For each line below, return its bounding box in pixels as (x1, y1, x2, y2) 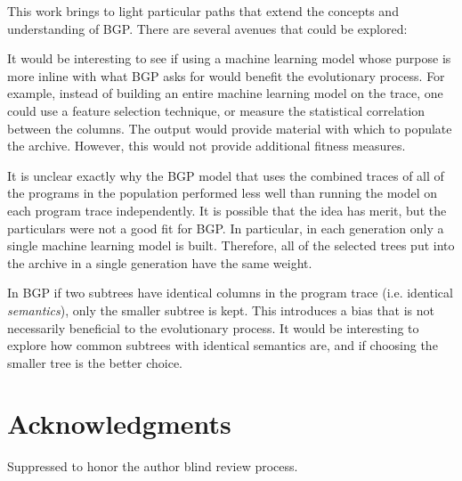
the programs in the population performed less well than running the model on (7, 183, 438, 202)
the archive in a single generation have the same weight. (7, 253, 312, 272)
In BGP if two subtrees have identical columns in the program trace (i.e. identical (7, 283, 453, 302)
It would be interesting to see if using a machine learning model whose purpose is (7, 49, 451, 68)
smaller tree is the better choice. (7, 353, 183, 371)
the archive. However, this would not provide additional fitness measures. (7, 136, 406, 155)
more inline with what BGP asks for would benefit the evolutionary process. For (7, 66, 445, 85)
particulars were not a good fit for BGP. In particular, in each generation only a (7, 218, 444, 237)
